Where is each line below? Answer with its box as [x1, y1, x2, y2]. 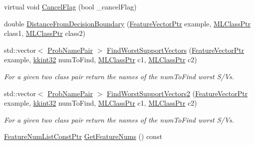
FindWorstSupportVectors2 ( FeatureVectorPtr [106, 88, 248, 98]
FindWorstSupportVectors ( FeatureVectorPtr [106, 44, 245, 55]
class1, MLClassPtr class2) [4, 28, 86, 38]
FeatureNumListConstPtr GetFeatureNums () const [4, 131, 163, 142]
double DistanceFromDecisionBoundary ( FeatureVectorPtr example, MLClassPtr [4, 18, 251, 28]
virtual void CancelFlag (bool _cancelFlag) [4, 1, 137, 11]
